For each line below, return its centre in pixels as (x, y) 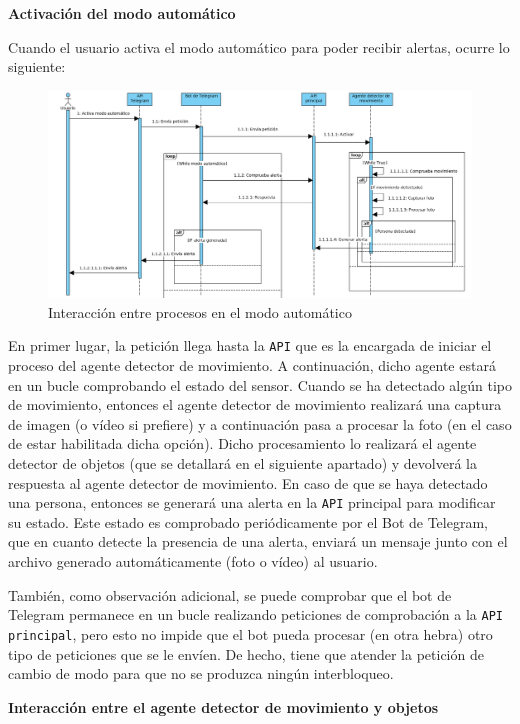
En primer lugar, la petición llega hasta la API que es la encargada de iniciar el (250, 345)
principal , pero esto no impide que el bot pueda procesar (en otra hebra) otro (250, 633)
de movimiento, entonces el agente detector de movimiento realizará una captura (255, 404)
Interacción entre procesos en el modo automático (200, 311)
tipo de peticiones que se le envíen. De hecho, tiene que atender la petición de (246, 653)
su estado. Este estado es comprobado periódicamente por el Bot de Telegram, (248, 521)
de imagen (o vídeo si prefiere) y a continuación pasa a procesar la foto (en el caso (260, 423)
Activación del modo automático (122, 13)
